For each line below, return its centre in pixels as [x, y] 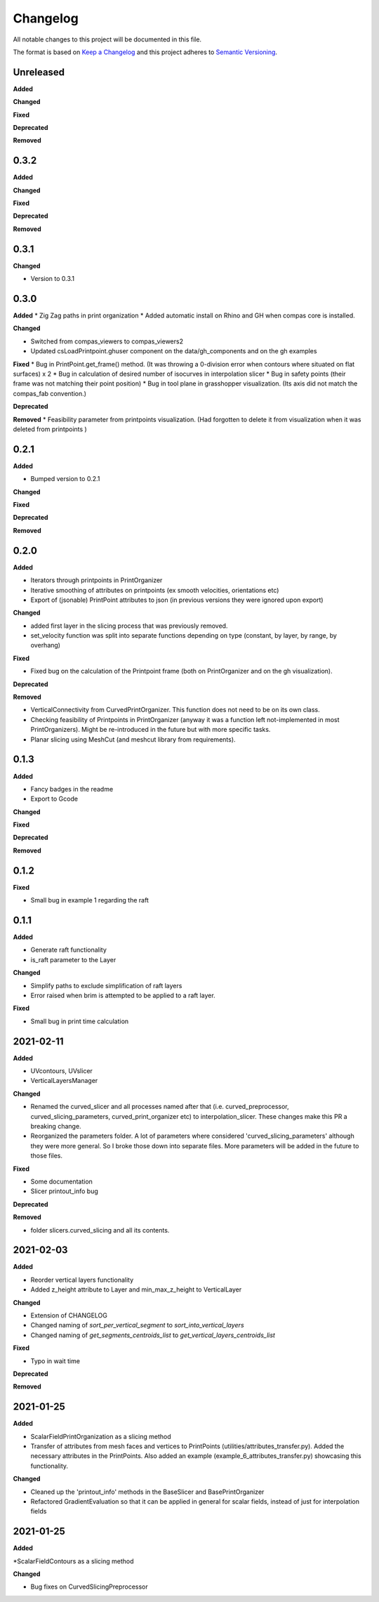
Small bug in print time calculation [80, 1021]
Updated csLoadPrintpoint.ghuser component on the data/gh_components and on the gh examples [174, 351]
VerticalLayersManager [64, 1081]
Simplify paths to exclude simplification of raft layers [106, 985]
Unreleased [39, 72]
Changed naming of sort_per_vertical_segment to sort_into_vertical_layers [138, 1325]
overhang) [46, 645]
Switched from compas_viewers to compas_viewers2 [107, 341]
